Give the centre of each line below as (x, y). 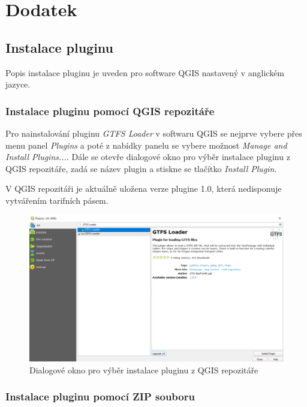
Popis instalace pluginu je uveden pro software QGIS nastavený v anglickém (145, 72)
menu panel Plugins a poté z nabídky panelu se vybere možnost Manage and (146, 145)
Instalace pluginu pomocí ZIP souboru (100, 397)
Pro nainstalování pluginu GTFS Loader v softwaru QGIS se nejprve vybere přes (154, 133)
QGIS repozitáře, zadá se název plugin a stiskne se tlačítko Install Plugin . (141, 168)
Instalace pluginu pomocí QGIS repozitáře (110, 111)
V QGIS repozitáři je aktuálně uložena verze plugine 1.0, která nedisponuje (144, 189)
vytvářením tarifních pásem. (57, 200)
